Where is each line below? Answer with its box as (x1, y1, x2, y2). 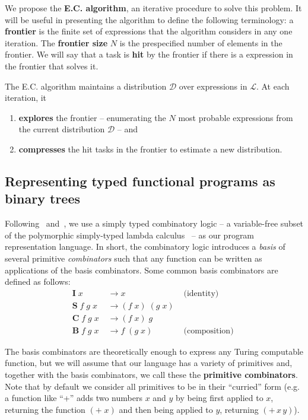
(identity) (183, 289, 219, 298)
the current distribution (18, 123, 105, 135)
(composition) (183, 326, 234, 335)
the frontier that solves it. (5, 59, 99, 72)
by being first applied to (176, 392, 263, 404)
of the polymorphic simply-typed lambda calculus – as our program (5, 228, 255, 241)
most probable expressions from (178, 111, 293, 123)
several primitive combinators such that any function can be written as (5, 252, 262, 264)
